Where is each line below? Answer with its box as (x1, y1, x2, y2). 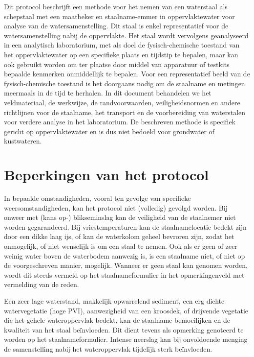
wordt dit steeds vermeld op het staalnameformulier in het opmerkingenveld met (4, 269, 245, 280)
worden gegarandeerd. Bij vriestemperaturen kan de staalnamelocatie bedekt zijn (4, 221, 247, 232)
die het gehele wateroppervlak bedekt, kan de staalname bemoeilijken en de (4, 315, 230, 325)
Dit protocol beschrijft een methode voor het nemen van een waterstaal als (4, 1, 228, 11)
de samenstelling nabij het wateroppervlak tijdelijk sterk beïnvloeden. (4, 343, 212, 354)
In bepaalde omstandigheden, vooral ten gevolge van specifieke (4, 193, 191, 203)
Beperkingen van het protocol (4, 165, 209, 185)
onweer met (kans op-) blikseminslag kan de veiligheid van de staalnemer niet (4, 212, 236, 222)
